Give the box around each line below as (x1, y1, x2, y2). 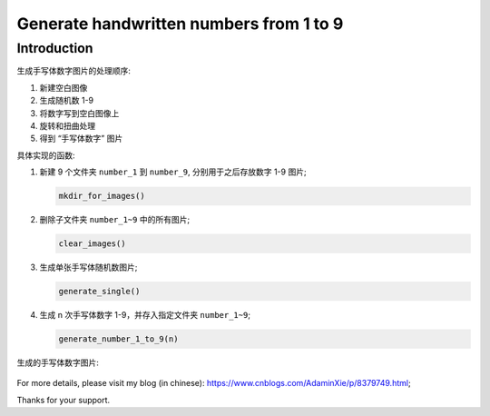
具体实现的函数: (16, 150, 76, 161)
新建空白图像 (39, 82, 88, 93)
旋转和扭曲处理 (39, 120, 95, 131)
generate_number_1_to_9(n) (58, 334, 179, 344)
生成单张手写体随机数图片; (39, 262, 138, 272)
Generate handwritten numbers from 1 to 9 (16, 14, 344, 34)
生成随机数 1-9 (39, 95, 94, 106)
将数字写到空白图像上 (39, 107, 120, 118)
